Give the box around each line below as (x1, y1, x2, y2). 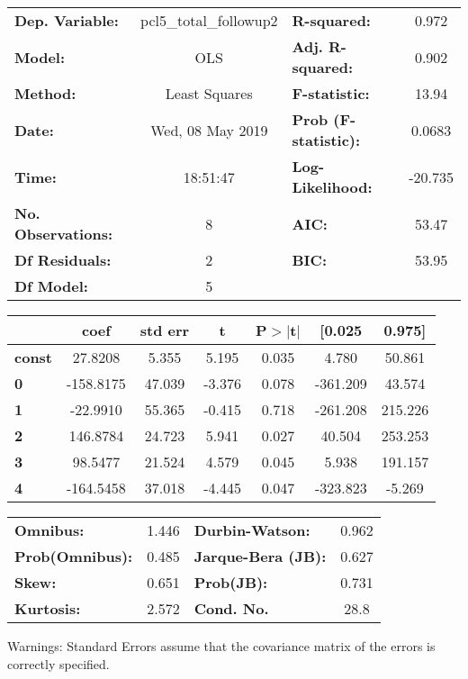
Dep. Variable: (14, 10, 119, 31)
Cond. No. (193, 598, 269, 619)
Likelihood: (292, 177, 373, 197)
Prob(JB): (193, 572, 268, 593)
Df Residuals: (14, 249, 112, 270)
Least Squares (165, 83, 253, 104)
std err (139, 320, 190, 340)
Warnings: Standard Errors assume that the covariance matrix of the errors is (7, 637, 436, 655)
